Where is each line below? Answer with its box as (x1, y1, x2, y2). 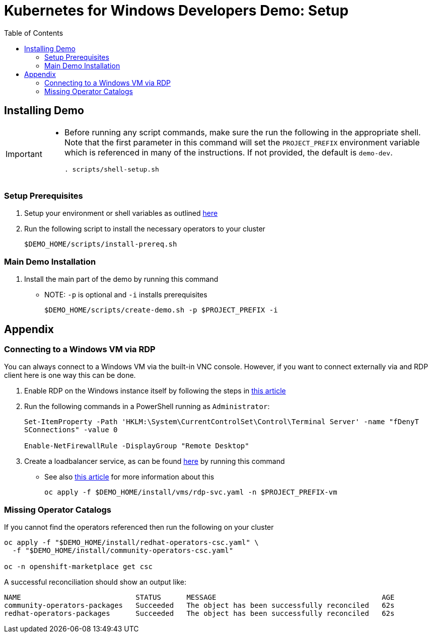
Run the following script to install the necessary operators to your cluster (24, 224, 265, 233)
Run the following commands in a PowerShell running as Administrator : (24, 402, 270, 411)
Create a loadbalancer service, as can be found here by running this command (24, 457, 285, 466)
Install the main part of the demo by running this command (24, 275, 219, 284)
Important (6, 149, 42, 160)
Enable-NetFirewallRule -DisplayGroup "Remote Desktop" (24, 442, 249, 450)
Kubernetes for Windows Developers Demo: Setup (4, 2, 349, 19)
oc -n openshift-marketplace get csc (4, 563, 153, 571)
